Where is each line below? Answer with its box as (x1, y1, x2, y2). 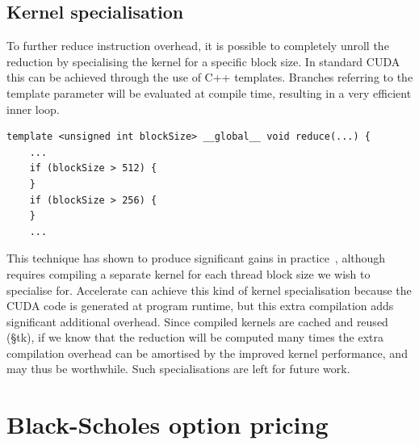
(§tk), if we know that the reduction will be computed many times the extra (6, 329, 383, 346)
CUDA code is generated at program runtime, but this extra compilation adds (6, 297, 394, 314)
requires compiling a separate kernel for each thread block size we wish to (6, 265, 371, 282)
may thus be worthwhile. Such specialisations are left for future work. (6, 360, 350, 377)
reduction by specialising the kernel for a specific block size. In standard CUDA (6, 52, 400, 69)
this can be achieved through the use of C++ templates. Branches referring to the (6, 69, 413, 86)
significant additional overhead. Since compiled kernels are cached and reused (6, 313, 388, 330)
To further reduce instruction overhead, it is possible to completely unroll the (6, 37, 389, 54)
